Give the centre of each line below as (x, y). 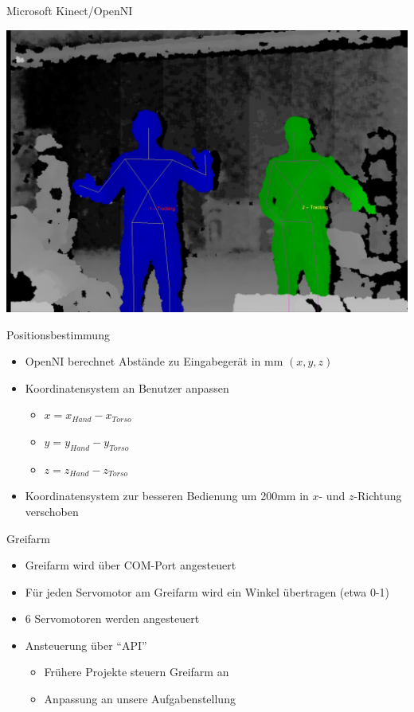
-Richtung (378, 496)
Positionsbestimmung (58, 334)
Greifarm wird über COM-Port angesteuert (131, 565)
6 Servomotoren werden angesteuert (112, 618)
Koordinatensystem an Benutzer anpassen (127, 387)
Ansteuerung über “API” (86, 645)
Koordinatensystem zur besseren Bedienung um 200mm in (167, 496)
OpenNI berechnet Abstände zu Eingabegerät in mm (154, 361)
